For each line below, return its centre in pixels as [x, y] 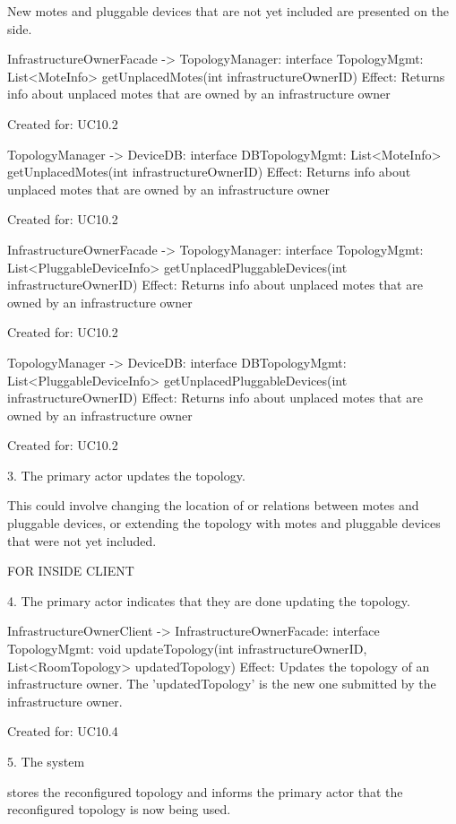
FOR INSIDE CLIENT [71, 571]
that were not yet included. [82, 540]
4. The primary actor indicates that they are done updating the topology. [209, 600]
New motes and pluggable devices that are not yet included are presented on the [228, 11]
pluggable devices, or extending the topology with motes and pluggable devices [224, 523]
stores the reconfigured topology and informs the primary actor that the [205, 791]
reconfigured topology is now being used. [119, 809]
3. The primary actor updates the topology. [126, 475]
